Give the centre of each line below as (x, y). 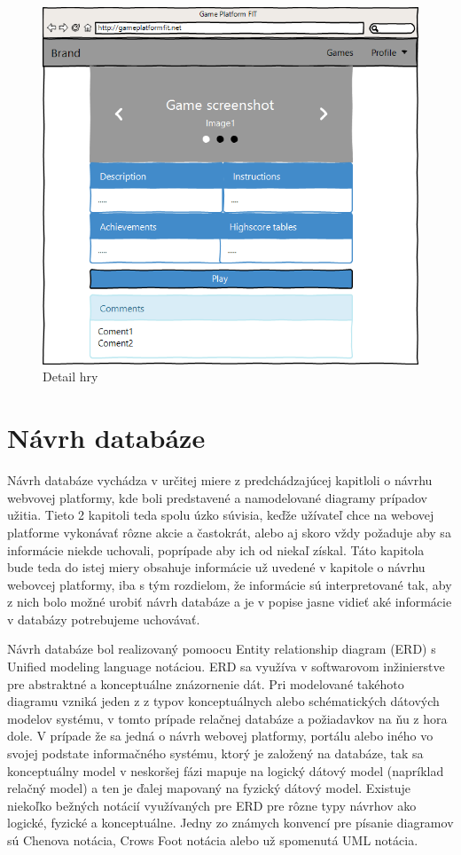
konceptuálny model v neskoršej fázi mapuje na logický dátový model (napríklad (226, 770)
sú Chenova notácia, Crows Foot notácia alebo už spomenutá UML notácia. (213, 840)
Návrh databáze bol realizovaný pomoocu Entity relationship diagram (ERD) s (222, 649)
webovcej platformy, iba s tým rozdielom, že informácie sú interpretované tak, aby (230, 584)
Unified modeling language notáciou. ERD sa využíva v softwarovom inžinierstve (226, 667)
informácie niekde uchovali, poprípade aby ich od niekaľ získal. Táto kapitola (216, 549)
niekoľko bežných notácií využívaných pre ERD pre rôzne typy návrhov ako (212, 805)
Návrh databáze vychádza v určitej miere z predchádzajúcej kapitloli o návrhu (220, 480)
